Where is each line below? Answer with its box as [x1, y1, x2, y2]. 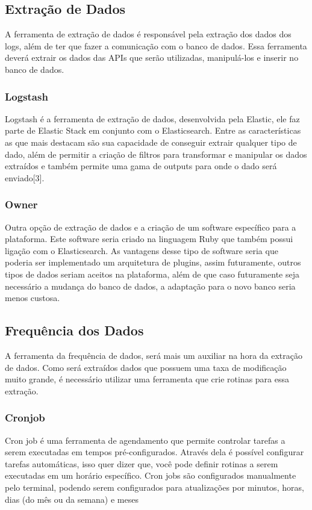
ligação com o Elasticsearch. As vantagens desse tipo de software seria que [5, 244, 278, 257]
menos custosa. [5, 291, 60, 304]
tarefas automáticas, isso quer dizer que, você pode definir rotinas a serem [5, 457, 278, 470]
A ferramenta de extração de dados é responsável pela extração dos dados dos [5, 28, 292, 40]
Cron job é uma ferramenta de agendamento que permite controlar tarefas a [5, 434, 285, 446]
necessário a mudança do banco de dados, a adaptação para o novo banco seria [5, 279, 296, 292]
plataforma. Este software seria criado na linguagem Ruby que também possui [5, 232, 293, 245]
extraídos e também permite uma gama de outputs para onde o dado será [5, 160, 277, 172]
